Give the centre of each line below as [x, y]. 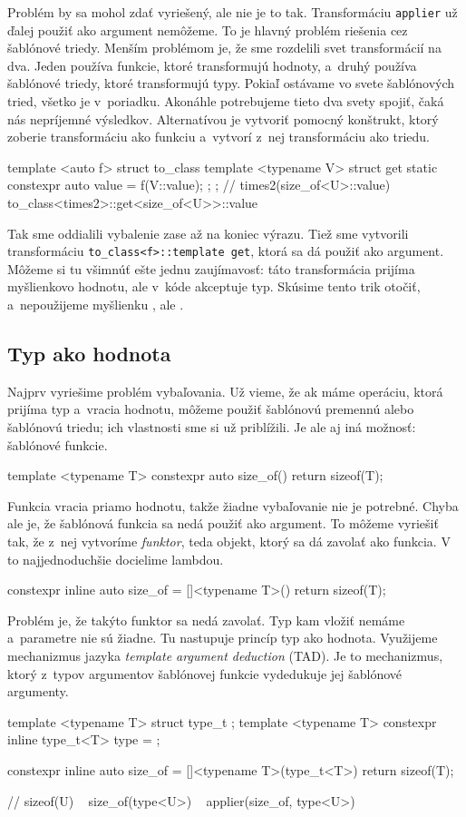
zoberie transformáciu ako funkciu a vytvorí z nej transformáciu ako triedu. [218, 137]
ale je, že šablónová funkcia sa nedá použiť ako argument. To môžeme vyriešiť [223, 523]
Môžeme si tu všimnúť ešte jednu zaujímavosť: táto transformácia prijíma [211, 268]
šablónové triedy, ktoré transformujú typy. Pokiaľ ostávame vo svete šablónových [231, 83]
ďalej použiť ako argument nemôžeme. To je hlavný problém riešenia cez [208, 30]
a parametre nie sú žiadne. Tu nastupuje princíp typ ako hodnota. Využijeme [223, 638]
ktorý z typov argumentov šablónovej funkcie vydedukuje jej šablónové [205, 673]
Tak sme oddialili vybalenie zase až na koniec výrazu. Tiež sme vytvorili [208, 233]
